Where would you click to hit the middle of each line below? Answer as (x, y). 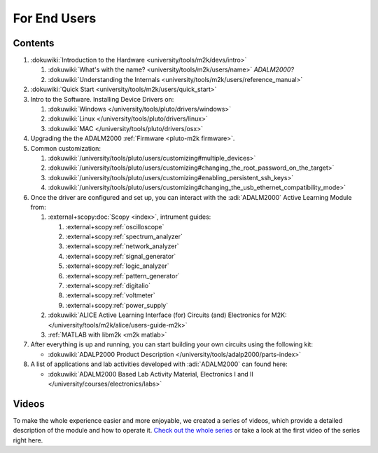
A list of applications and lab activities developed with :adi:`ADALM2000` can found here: (159, 364)
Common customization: (66, 148)
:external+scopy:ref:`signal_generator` (121, 256)
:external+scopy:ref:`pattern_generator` (122, 276)
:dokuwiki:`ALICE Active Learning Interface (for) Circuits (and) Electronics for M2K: (167, 315)
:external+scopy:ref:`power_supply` (117, 305)
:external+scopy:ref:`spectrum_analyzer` (124, 237)
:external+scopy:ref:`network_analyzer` (122, 246)
